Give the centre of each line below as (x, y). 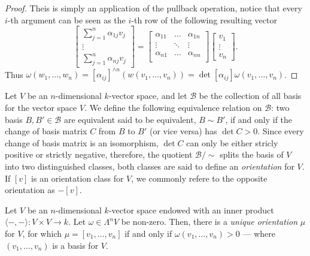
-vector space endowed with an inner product (191, 210)
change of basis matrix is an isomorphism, (82, 142)
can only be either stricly (232, 142)
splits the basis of (252, 154)
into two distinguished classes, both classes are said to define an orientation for (150, 166)
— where (259, 233)
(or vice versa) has (183, 131)
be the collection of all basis (250, 96)
